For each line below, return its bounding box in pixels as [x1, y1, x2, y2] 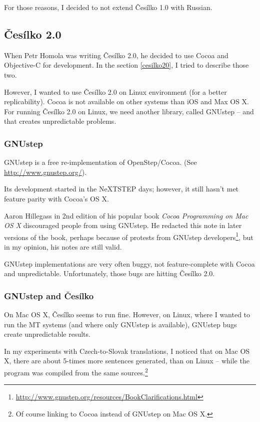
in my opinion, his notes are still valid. [4, 241, 122, 252]
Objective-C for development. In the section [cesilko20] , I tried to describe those [4, 60, 249, 70]
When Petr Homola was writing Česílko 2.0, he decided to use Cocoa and [4, 50, 228, 60]
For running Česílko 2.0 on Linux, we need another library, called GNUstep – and [4, 106, 254, 116]
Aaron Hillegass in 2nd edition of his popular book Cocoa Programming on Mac [4, 210, 248, 221]
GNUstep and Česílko [4, 289, 94, 302]
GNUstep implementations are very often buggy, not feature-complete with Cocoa [4, 258, 255, 269]
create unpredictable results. [4, 329, 90, 339]
